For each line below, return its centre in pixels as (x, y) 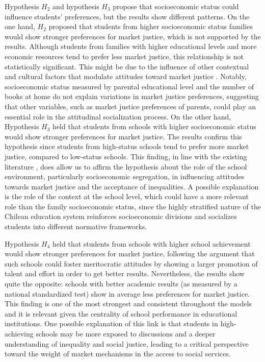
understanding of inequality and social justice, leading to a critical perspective (127, 343)
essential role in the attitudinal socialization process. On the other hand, (118, 116)
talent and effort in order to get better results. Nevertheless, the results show (125, 273)
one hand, (20, 26)
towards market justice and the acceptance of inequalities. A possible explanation (132, 186)
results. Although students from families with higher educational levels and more (131, 46)
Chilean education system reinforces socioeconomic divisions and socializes (121, 216)
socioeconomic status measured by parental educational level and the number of (129, 86)
